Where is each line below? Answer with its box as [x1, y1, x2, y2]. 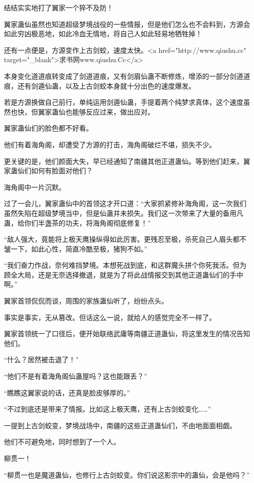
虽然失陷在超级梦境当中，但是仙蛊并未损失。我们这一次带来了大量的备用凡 [4, 207, 243, 218]
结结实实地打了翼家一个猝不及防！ [4, 2, 113, 12]
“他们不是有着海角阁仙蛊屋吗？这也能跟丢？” [4, 371, 148, 381]
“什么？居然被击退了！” [4, 354, 79, 365]
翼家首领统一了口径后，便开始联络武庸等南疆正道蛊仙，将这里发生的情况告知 [4, 328, 250, 339]
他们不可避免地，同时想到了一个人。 [4, 437, 120, 447]
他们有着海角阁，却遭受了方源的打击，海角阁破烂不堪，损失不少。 [4, 139, 216, 149]
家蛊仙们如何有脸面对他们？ [4, 165, 93, 176]
